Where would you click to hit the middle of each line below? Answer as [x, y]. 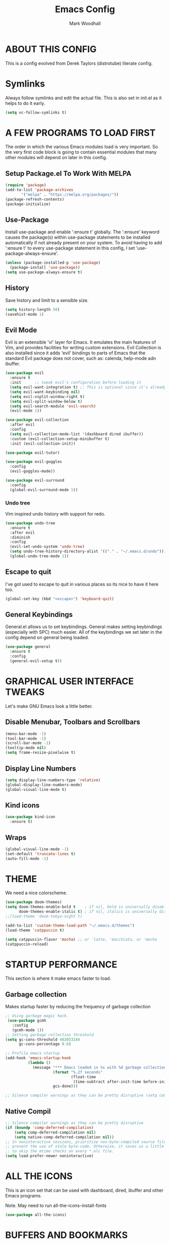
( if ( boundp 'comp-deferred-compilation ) [50, 1127]
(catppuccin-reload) [27, 944]
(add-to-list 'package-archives [39, 190]
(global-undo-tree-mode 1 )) [39, 556]
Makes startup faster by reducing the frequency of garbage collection [78, 1007]
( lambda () [39, 1063]
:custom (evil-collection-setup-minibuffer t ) [60, 439]
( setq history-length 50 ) [32, 309]
